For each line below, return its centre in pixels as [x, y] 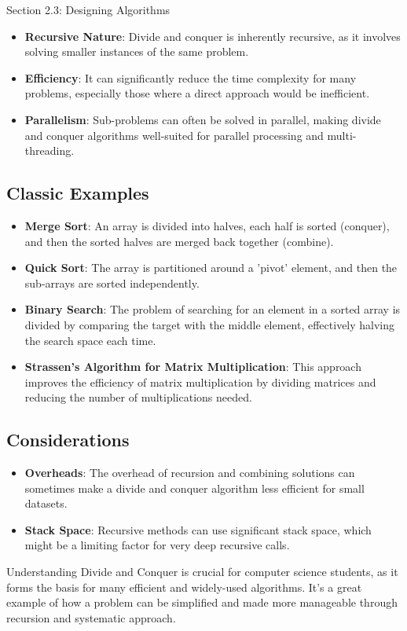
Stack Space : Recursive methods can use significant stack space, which [198, 529]
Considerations [68, 440]
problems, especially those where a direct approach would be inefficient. [197, 93]
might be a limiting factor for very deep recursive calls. [157, 545]
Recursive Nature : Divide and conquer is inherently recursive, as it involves [213, 36]
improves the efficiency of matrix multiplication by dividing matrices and [200, 382]
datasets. [46, 503]
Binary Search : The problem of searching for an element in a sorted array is [213, 309]
